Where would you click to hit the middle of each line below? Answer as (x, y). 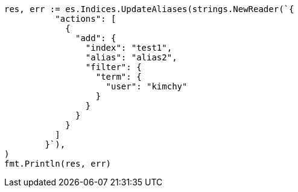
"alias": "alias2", (131, 57)
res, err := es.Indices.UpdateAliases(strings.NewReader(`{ (149, 9)
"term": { (119, 77)
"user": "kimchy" (147, 86)
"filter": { (113, 67)
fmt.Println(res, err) (58, 164)
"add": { (96, 38)
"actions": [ (86, 19)
